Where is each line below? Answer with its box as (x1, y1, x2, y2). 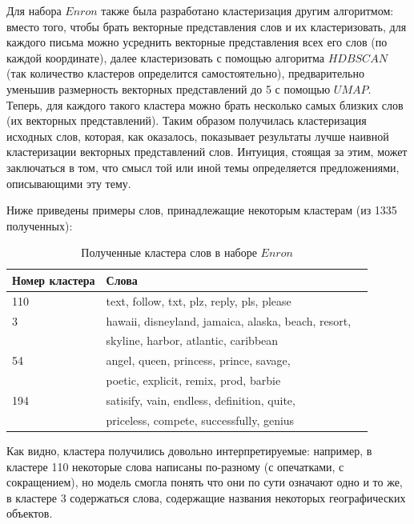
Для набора (6, 2, 62, 18)
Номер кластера (12, 271, 95, 288)
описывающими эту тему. (6, 174, 131, 191)
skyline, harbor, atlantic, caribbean (106, 332, 279, 349)
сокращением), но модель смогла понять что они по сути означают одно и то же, (6, 474, 403, 490)
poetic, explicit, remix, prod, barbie (106, 372, 281, 389)
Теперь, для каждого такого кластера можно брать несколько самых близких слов (6, 96, 404, 113)
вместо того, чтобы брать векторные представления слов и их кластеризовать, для (6, 18, 407, 34)
